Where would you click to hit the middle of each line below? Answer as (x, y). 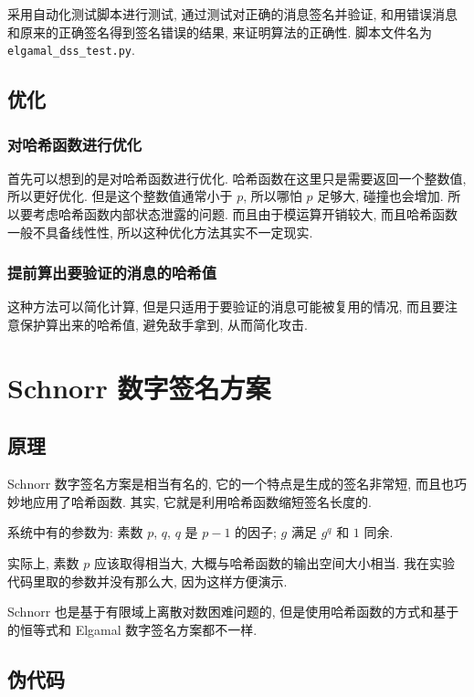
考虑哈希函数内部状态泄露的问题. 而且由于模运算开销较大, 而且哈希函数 (245, 214)
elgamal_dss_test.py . (71, 50)
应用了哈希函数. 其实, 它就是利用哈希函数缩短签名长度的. (202, 501)
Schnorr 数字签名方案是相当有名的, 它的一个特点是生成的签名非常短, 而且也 (231, 484)
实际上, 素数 (43, 562)
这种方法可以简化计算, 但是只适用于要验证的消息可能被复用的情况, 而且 (220, 306)
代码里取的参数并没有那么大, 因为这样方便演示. (147, 581)
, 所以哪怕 (273, 196)
